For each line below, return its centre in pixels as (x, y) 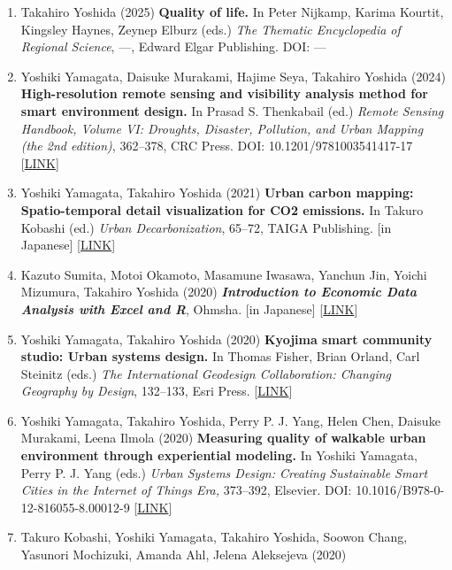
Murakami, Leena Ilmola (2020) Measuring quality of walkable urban (223, 438)
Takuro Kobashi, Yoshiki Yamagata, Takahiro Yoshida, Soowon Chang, (214, 537)
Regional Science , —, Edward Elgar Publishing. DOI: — (173, 46)
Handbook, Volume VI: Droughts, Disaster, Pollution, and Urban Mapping (222, 128)
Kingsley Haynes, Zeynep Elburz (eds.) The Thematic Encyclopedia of (211, 29)
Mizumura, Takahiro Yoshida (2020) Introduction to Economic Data (219, 292)
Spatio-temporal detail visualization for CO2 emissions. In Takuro (222, 209)
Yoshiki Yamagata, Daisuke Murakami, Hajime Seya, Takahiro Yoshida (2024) (233, 76)
